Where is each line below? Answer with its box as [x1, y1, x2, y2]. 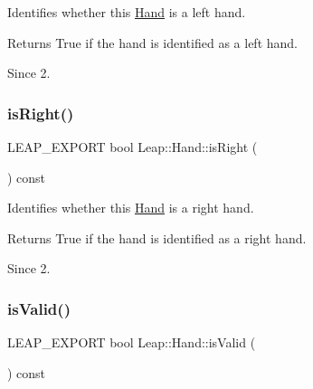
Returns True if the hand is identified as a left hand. [7, 33, 298, 52]
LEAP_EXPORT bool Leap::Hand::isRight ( [7, 138, 258, 156]
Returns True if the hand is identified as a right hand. [7, 228, 307, 247]
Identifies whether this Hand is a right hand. [7, 198, 254, 217]
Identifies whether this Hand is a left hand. [7, 3, 246, 21]
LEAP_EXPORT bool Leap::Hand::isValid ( [7, 333, 256, 352]
